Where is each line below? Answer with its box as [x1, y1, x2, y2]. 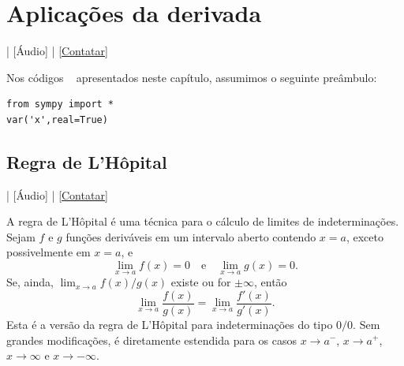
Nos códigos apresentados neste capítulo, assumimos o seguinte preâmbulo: [6, 69, 377, 85]
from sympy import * [6, 99, 114, 110]
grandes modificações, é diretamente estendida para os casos [6, 331, 297, 348]
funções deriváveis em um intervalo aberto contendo [65, 228, 316, 245]
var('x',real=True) [6, 114, 108, 125]
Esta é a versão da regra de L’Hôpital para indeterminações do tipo [6, 316, 333, 332]
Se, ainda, [6, 274, 54, 290]
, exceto [346, 228, 383, 245]
